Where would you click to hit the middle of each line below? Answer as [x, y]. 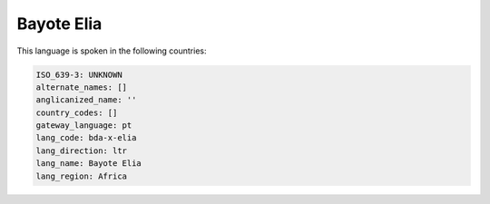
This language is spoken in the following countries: [112, 51]
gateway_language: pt [84, 126]
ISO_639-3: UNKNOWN [79, 74]
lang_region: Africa [81, 176]
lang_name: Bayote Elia [89, 164]
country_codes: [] [77, 112]
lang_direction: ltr [81, 151]
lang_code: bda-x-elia [86, 138]
